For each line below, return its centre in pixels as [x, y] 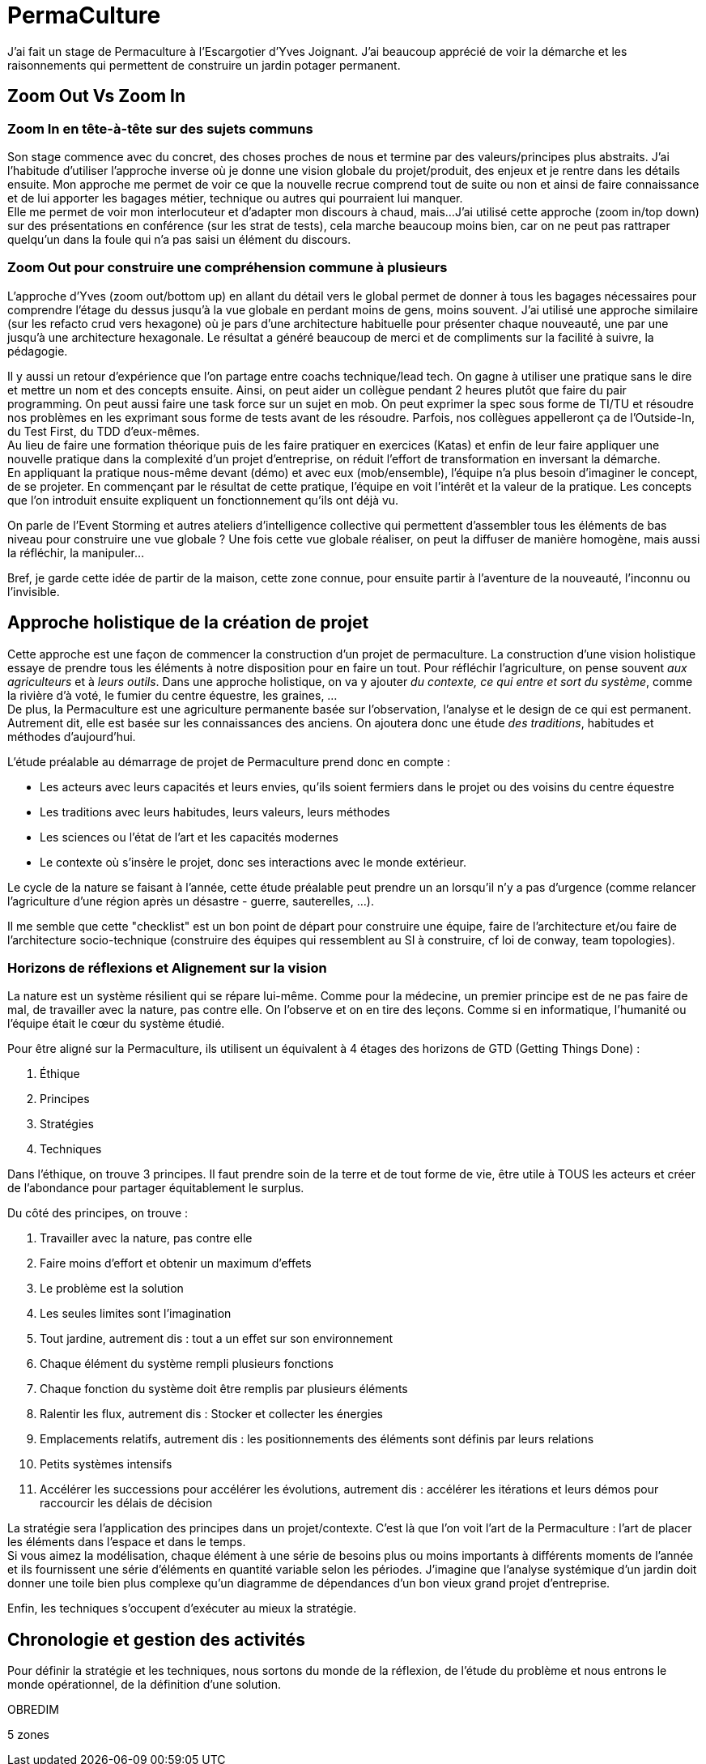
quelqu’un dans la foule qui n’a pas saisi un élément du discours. [179, 239]
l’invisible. [34, 591]
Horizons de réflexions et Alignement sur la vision [167, 967]
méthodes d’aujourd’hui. [72, 736]
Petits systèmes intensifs [106, 1464]
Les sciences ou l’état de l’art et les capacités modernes [189, 837]
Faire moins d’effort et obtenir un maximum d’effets [176, 1263]
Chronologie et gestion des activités [156, 1639]
